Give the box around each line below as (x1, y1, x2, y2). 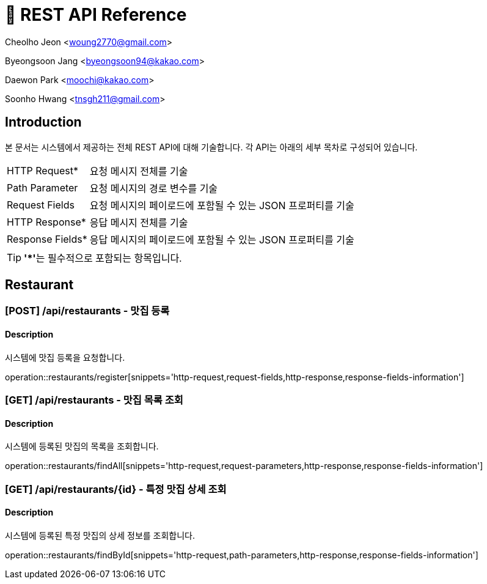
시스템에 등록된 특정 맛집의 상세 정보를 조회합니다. (5, 530, 196, 541)
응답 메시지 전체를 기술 (89, 216, 188, 229)
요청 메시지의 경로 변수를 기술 (89, 182, 218, 194)
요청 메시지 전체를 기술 (89, 164, 188, 177)
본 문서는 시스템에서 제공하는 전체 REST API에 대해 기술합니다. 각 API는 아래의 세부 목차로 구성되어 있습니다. (5, 141, 418, 152)
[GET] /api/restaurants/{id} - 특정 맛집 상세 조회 (5, 482, 227, 495)
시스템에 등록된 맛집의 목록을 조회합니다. (5, 441, 159, 452)
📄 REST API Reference (5, 4, 187, 25)
